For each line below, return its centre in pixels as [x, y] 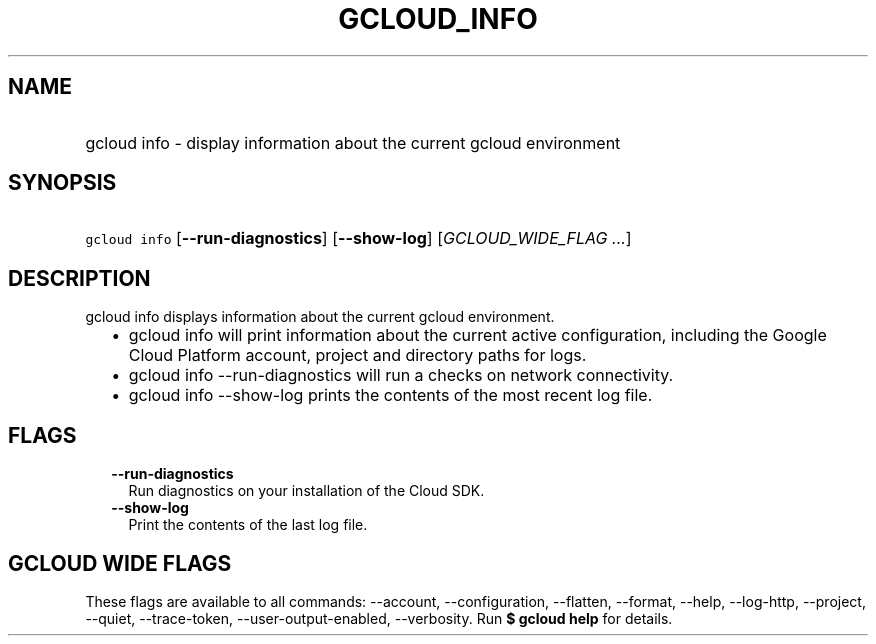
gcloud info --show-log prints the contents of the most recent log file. [390, 395]
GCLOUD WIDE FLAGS [120, 563]
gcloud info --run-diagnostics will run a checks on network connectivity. [401, 375]
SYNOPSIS [62, 183]
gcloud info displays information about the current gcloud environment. [320, 317]
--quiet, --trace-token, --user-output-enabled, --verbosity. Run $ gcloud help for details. [379, 618]
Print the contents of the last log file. [248, 525]
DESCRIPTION [79, 278]
